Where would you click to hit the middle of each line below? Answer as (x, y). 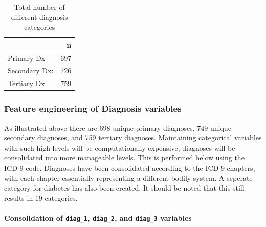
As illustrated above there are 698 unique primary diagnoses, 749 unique (118, 127)
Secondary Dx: (31, 70)
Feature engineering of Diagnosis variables (93, 108)
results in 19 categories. (41, 198)
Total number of (39, 7)
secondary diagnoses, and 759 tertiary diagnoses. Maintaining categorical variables (133, 138)
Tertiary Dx (26, 83)
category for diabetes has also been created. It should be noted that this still (124, 188)
